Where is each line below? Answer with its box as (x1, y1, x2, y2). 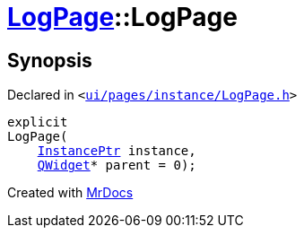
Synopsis (7, 48, 92, 72)
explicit (7, 115, 68, 130)
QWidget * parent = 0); (37, 158, 196, 173)
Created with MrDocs (7, 185, 134, 201)
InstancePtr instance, (37, 144, 196, 159)
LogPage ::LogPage (7, 2, 238, 32)
